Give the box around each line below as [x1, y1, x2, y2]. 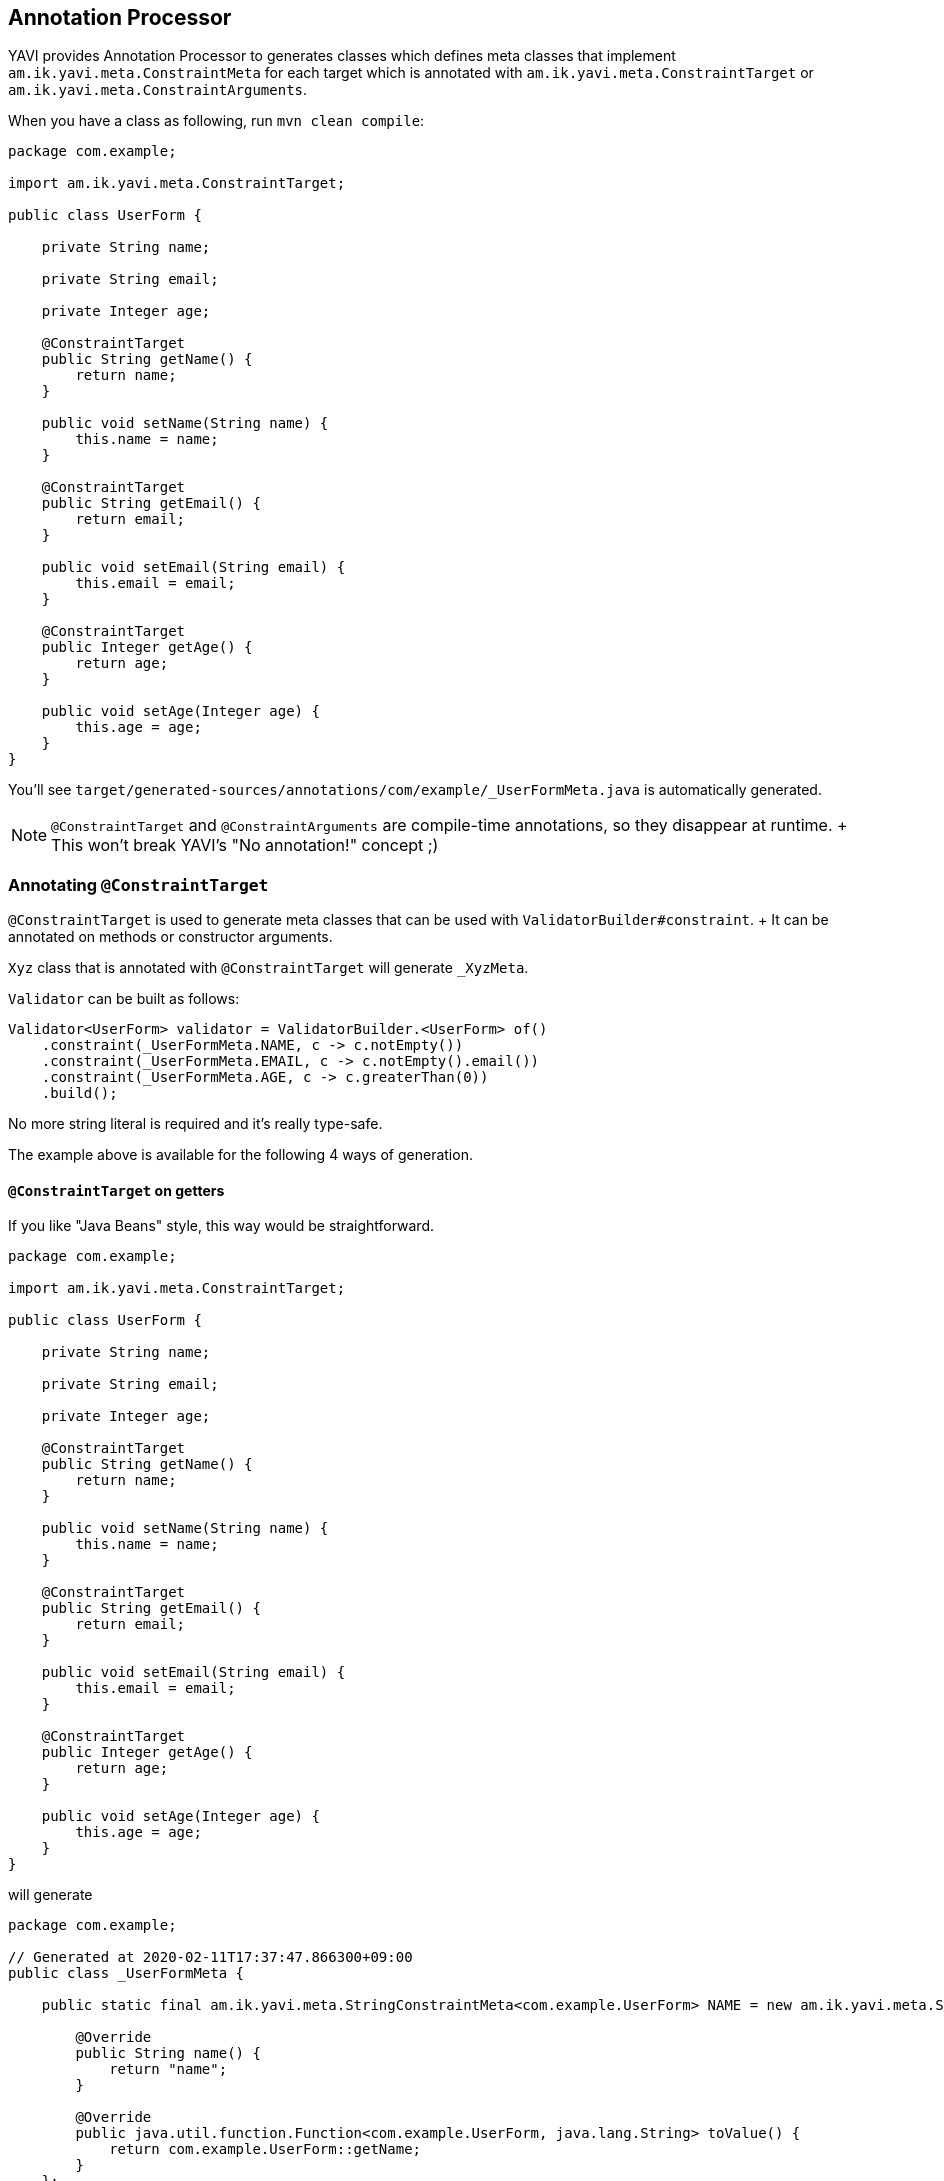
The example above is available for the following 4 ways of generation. [8, 1146, 473, 1164]
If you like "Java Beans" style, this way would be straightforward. [8, 1217, 434, 1235]
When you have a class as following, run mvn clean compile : [8, 112, 425, 130]
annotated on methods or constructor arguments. [8, 928, 333, 946]
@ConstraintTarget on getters [8, 1181, 225, 1199]
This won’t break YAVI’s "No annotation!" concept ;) [51, 835, 439, 856]
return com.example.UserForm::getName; [109, 2141, 422, 2158]
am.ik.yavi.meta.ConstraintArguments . [8, 81, 308, 99]
